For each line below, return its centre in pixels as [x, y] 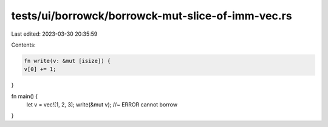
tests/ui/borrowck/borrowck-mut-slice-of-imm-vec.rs [152, 16]
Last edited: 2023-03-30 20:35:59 [54, 34]
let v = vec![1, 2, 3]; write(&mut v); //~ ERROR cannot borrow [102, 105]
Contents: [23, 45]
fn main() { [25, 96]
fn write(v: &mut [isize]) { [67, 61]
